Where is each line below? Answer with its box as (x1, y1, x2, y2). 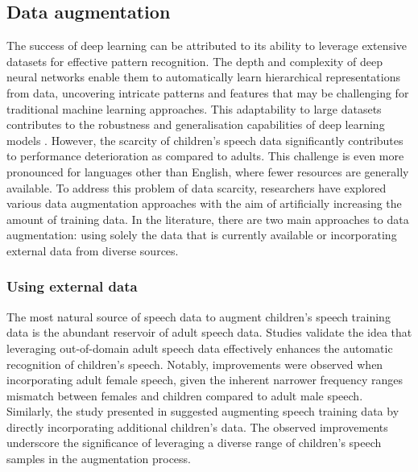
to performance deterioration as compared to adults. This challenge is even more (6, 147, 404, 164)
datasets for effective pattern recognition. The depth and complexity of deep (6, 52, 383, 69)
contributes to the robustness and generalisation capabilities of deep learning (6, 116, 385, 133)
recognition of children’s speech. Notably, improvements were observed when (6, 355, 383, 372)
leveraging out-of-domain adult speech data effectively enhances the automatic (6, 339, 393, 356)
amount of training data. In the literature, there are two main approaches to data (6, 210, 409, 227)
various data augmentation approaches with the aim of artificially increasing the (6, 195, 402, 212)
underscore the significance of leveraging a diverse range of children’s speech (6, 434, 382, 451)
